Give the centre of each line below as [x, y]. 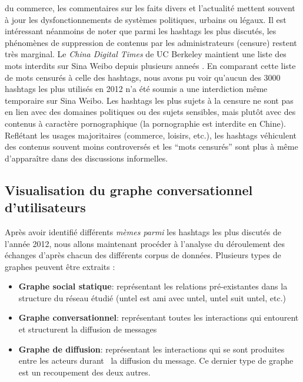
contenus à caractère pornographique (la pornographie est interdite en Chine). [146, 123]
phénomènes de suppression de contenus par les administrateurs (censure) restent [151, 42]
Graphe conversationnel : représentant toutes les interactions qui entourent [159, 317]
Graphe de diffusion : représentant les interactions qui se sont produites [151, 349]
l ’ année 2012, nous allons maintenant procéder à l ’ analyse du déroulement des [145, 243]
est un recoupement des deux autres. [84, 372]
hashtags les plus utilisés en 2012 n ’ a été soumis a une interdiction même [136, 89]
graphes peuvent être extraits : [60, 266]
